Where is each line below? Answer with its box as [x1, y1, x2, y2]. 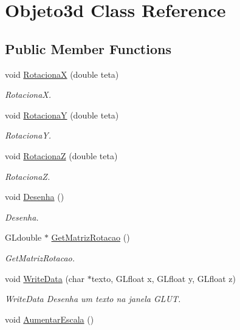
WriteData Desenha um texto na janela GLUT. [5, 292, 181, 305]
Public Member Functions [5, 39, 171, 58]
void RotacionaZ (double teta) [5, 149, 118, 162]
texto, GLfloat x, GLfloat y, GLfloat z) [91, 272, 236, 284]
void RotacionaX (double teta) [5, 67, 119, 80]
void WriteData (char [5, 272, 84, 284]
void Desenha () [5, 190, 64, 203]
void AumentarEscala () [5, 312, 94, 325]
